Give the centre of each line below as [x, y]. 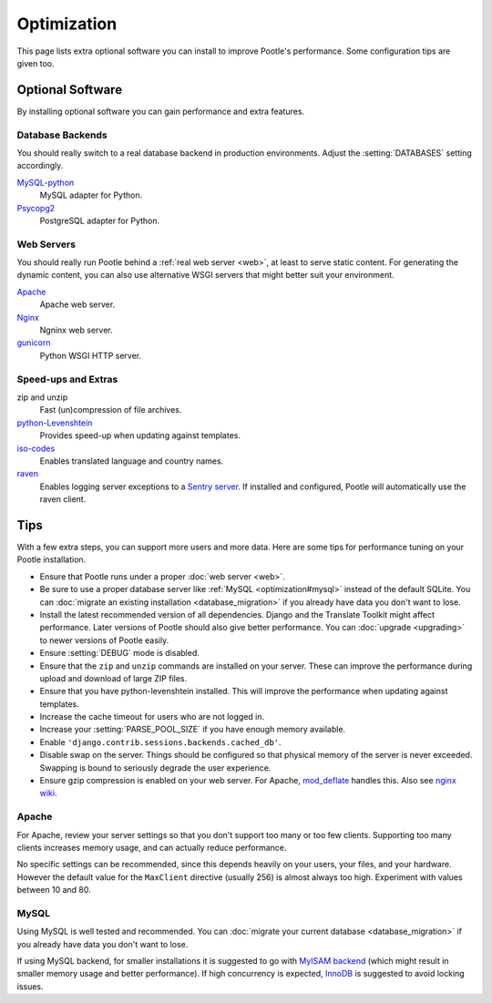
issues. [31, 986]
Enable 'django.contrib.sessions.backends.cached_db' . [160, 742]
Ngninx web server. [76, 330]
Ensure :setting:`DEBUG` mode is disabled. [120, 653]
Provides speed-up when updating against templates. [140, 435]
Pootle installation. [51, 559]
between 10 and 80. [54, 890]
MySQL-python [46, 182]
